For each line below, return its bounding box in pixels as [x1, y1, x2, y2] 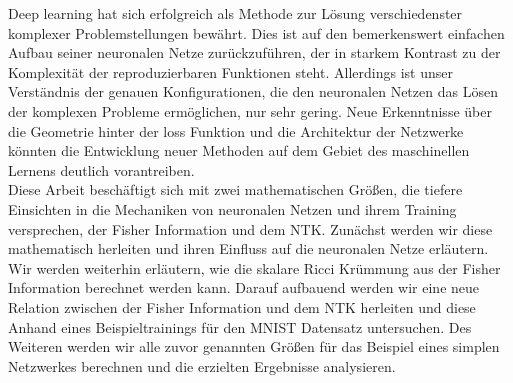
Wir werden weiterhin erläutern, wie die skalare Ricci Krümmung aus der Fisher [8, 257, 501, 278]
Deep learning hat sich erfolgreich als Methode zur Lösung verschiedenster [8, 3, 463, 23]
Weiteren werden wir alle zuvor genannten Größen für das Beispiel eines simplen [8, 336, 500, 357]
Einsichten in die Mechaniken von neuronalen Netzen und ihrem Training [8, 198, 457, 219]
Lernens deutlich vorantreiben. [8, 159, 195, 180]
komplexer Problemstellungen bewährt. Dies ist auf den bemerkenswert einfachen [8, 22, 505, 43]
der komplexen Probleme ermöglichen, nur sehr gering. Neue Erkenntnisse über [8, 100, 492, 121]
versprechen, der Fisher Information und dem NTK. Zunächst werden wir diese [8, 218, 493, 239]
